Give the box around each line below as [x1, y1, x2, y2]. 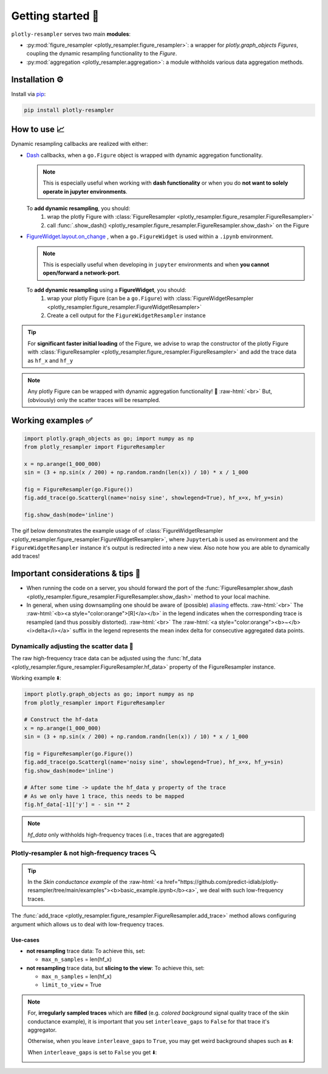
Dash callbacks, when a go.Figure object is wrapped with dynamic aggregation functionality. [26, 151, 264, 159]
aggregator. [27, 1027, 57, 1034]
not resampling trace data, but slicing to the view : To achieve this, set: [26, 964, 205, 971]
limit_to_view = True [41, 981, 101, 988]
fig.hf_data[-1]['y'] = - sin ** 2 [24, 801, 130, 808]
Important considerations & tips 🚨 [11, 569, 141, 579]
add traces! [11, 553, 40, 560]
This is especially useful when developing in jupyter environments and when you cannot [43, 261, 270, 268]
